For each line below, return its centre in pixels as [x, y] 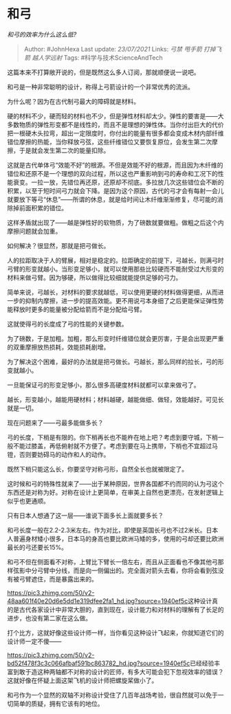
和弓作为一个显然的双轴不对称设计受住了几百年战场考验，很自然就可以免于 [112, 695]
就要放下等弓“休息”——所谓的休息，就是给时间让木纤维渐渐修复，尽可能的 [112, 199]
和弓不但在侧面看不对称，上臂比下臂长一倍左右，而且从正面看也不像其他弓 [112, 561]
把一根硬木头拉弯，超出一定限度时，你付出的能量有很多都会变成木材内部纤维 [115, 133]
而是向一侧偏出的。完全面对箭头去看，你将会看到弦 [145, 570]
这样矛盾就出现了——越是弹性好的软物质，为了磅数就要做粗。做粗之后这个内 [115, 222]
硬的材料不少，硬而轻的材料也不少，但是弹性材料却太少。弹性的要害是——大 [115, 116]
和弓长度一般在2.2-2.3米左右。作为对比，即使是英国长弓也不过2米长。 [107, 530]
